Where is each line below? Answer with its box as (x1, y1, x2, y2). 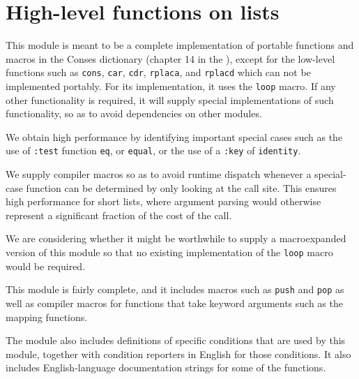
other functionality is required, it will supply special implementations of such (6, 92, 334, 107)
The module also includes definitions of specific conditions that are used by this (6, 333, 346, 348)
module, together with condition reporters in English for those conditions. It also (6, 346, 351, 361)
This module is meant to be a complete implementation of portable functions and (6, 38, 354, 52)
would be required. (6, 258, 86, 273)
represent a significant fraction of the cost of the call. (6, 207, 232, 222)
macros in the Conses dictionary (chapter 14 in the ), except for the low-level (6, 51, 335, 66)
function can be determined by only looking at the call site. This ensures (26, 180, 337, 195)
